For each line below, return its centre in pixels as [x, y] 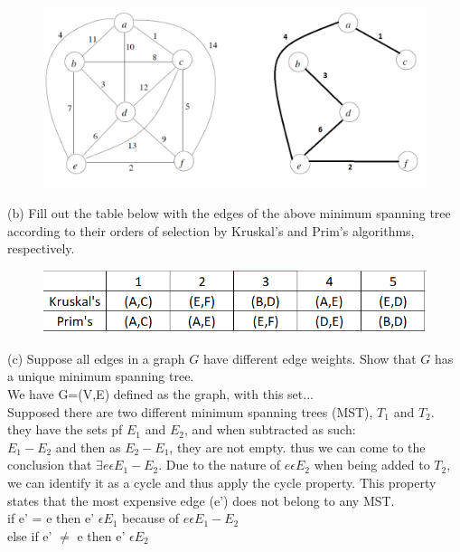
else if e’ [30, 535]
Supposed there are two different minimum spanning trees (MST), [190, 411]
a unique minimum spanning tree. [101, 376]
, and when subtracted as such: [270, 429]
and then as [88, 447]
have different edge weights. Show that [310, 358]
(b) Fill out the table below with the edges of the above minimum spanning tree [229, 213]
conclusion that [50, 465]
